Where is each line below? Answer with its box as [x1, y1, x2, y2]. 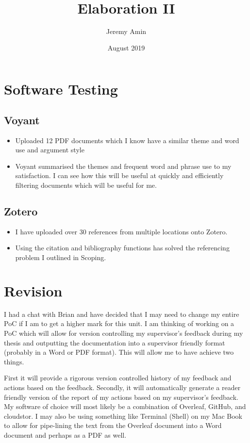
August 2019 [107, 42, 145, 52]
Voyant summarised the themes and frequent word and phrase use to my [15, 161, 232, 171]
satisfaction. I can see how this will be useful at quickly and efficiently [15, 170, 224, 180]
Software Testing [4, 79, 118, 99]
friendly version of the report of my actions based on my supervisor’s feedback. [4, 392, 238, 402]
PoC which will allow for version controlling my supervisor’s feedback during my [4, 328, 243, 338]
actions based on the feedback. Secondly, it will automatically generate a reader [4, 382, 241, 392]
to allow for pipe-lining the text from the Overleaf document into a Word [4, 420, 222, 430]
